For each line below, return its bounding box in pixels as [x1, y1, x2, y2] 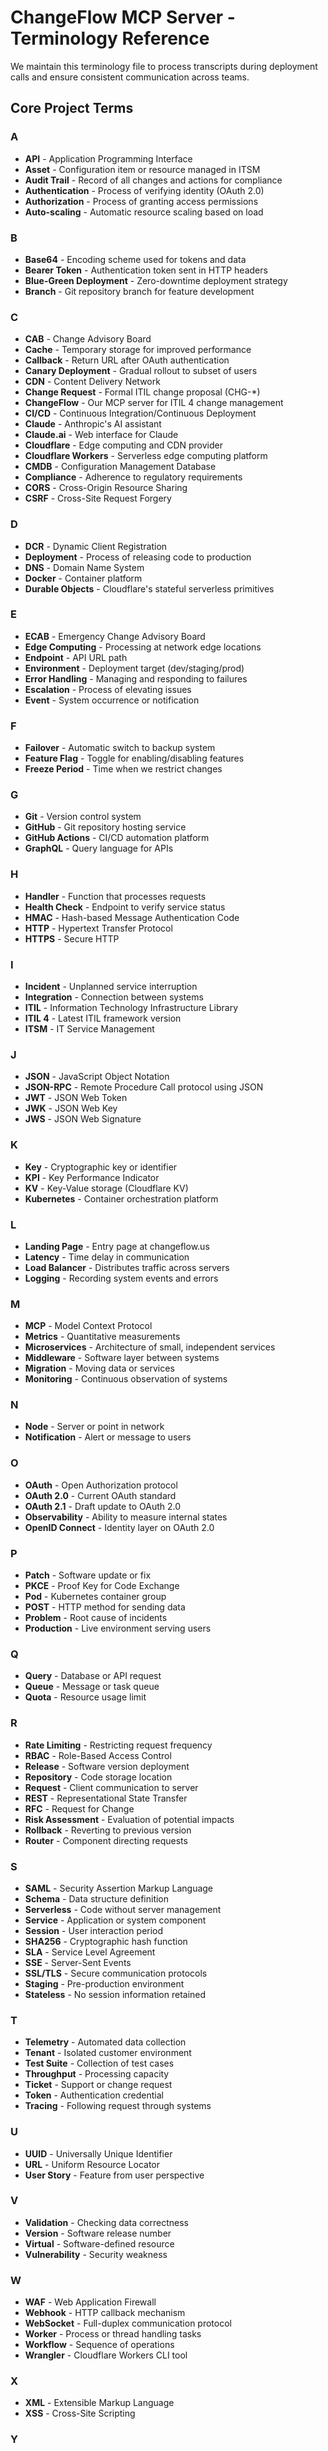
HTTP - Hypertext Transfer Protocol [24, 922, 173, 934]
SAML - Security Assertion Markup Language [24, 1882, 214, 1894]
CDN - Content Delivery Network [24, 376, 161, 388]
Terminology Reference [10, 27, 210, 50]
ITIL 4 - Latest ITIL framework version [24, 1012, 182, 1024]
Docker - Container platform [24, 572, 143, 584]
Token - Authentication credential [24, 2089, 165, 2101]
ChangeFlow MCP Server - [10, 6, 236, 29]
